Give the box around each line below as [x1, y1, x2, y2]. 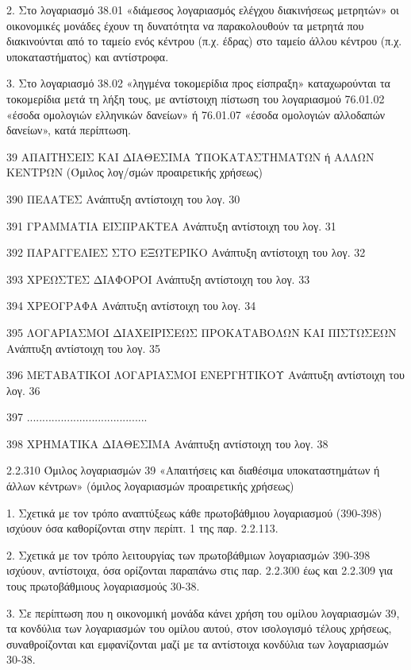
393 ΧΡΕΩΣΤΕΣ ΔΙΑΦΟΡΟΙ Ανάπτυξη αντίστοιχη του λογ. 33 [6, 270, 310, 287]
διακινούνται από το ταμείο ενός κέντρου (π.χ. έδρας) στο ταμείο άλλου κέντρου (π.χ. [6, 33, 402, 49]
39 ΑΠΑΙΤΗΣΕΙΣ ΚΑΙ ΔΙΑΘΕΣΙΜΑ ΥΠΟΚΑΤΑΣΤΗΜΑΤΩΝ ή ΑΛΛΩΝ [6, 148, 375, 165]
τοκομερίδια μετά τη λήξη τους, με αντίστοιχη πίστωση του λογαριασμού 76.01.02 [6, 90, 385, 107]
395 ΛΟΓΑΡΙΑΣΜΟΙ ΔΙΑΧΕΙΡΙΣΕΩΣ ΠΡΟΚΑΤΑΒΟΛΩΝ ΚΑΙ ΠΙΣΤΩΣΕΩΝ [6, 323, 397, 340]
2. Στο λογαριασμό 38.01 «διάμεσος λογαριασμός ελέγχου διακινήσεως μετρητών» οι [6, 2, 399, 17]
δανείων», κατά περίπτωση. [6, 122, 131, 138]
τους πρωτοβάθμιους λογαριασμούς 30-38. [6, 578, 200, 594]
